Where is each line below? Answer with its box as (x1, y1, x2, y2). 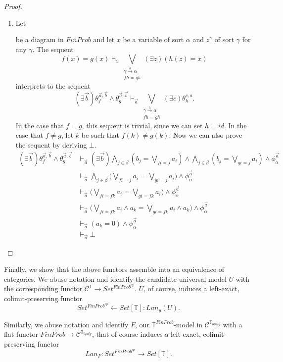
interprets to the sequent (15, 81, 91, 91)
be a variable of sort (123, 34, 184, 45)
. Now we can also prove (169, 130, 242, 140)
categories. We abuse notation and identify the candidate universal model (4, 273, 227, 284)
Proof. (4, 1, 22, 11)
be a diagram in (15, 34, 64, 45)
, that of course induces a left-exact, (92, 329, 201, 339)
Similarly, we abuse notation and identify (4, 319, 129, 329)
